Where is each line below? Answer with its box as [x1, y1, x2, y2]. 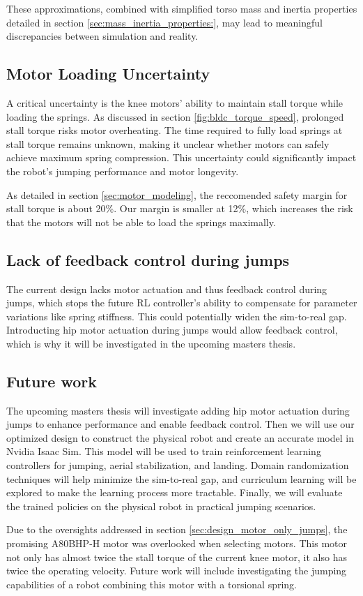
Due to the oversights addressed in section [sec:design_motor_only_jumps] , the [6, 522, 348, 537]
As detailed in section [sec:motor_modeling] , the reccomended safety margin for [6, 187, 348, 202]
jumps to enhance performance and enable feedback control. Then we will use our [6, 417, 355, 431]
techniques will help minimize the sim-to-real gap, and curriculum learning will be [6, 471, 357, 486]
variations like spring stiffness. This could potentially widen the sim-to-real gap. [6, 308, 347, 323]
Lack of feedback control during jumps [6, 248, 290, 270]
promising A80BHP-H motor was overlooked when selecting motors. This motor [6, 536, 347, 551]
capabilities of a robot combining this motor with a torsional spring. [6, 576, 298, 591]
